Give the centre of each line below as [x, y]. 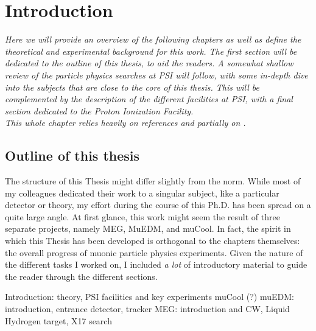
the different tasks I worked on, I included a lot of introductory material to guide [156, 264]
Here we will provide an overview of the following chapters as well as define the [153, 39]
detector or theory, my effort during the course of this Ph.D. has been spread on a [158, 205]
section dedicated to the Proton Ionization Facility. [99, 110]
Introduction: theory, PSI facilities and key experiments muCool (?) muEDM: [149, 297]
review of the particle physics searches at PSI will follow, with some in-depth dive [156, 75]
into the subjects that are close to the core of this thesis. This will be [132, 87]
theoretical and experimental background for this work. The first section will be [151, 51]
